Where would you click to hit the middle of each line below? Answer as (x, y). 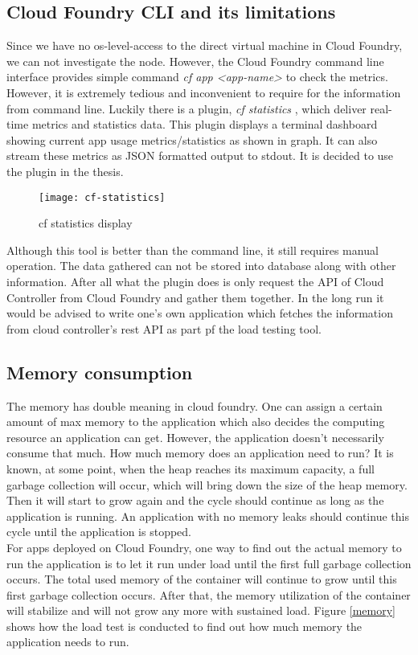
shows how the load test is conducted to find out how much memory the (184, 626)
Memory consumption (100, 372)
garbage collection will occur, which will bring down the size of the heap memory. (207, 484)
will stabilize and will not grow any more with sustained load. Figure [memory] (201, 610)
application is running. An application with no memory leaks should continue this (208, 516)
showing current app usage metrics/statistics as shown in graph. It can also (192, 139)
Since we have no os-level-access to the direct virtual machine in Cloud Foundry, (205, 45)
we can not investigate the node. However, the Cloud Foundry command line (195, 61)
